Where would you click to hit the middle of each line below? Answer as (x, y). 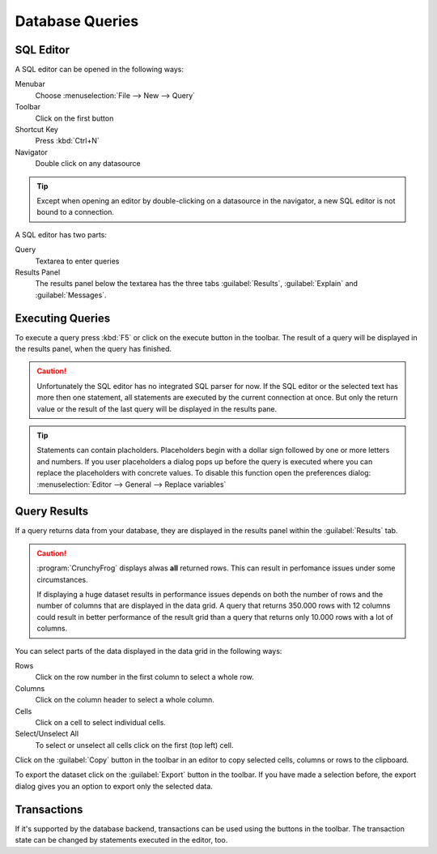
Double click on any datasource (88, 164)
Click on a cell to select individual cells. (100, 722)
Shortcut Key (36, 130)
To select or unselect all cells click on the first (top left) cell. (134, 745)
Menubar (30, 84)
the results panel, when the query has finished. (93, 349)
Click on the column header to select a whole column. (125, 700)
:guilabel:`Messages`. (71, 295)
